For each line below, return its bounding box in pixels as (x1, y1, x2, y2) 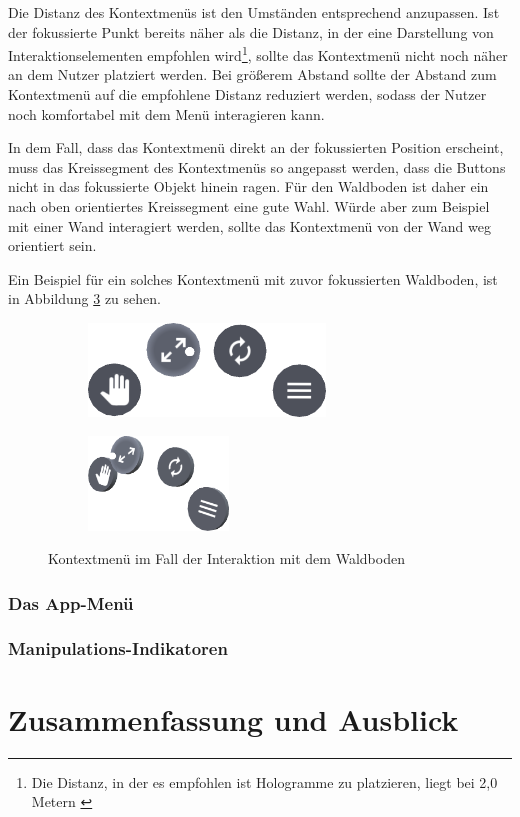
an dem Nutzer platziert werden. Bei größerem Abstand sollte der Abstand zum (8, 64, 497, 85)
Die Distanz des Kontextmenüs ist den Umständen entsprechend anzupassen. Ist (8, 2, 500, 22)
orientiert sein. (8, 235, 97, 256)
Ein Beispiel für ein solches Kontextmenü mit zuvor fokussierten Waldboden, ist (8, 268, 498, 289)
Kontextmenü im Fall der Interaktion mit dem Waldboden (48, 548, 405, 569)
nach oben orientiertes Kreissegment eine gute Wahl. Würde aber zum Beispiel (8, 196, 490, 216)
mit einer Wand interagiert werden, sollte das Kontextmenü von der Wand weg (8, 215, 491, 236)
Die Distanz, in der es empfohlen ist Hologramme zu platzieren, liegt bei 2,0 (31, 771, 498, 792)
